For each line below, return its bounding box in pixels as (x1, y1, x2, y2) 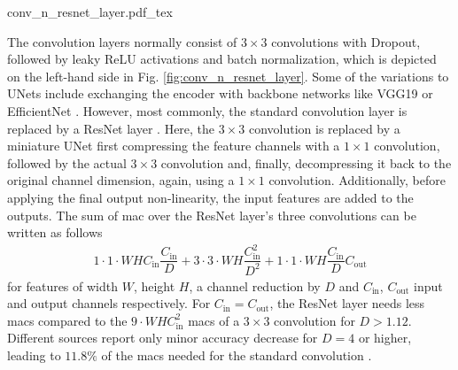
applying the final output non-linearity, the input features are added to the (7, 188, 414, 206)
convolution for (274, 311, 355, 329)
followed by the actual (7, 153, 127, 172)
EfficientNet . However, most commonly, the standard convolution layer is (7, 101, 408, 119)
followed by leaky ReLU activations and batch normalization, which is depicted (7, 50, 437, 68)
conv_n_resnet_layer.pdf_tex (7, 3, 173, 20)
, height (133, 276, 175, 295)
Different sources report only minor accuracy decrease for (7, 328, 318, 347)
